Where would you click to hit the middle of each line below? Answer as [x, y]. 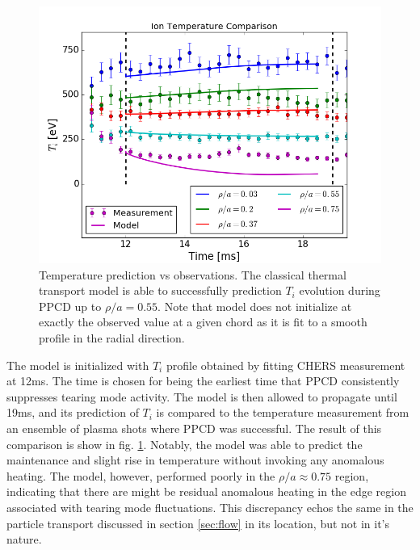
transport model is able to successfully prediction [160, 290]
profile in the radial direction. [112, 337]
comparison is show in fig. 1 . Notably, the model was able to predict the [185, 444]
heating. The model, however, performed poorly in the [141, 475]
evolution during [340, 290]
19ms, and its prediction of [73, 412]
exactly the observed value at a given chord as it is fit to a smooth [203, 322]
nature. [24, 539]
